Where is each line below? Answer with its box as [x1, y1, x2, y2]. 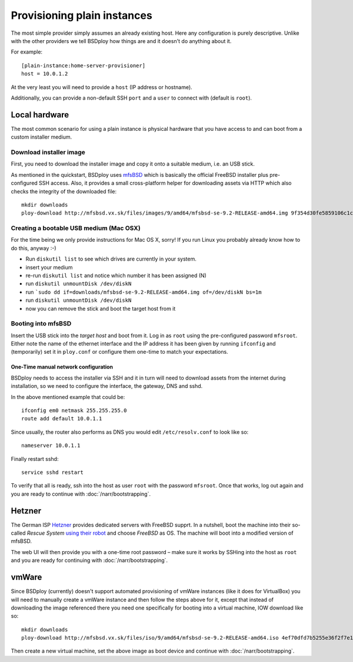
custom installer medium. [11, 133, 72, 141]
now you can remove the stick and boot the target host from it [25, 305, 176, 312]
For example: [11, 48, 43, 55]
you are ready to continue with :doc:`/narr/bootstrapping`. [11, 490, 151, 498]
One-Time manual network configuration [11, 363, 114, 371]
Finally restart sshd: [11, 455, 59, 462]
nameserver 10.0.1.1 [21, 442, 81, 449]
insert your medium [25, 264, 73, 271]
